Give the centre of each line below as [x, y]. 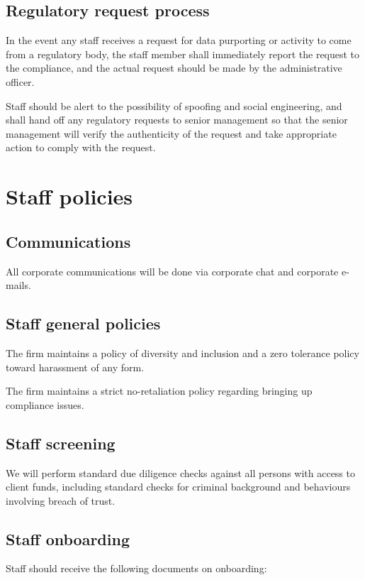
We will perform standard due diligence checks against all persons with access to [180, 472]
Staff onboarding [68, 538]
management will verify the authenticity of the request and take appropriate [171, 133]
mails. [18, 285]
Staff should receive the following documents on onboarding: [136, 568]
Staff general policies [83, 323]
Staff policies [69, 196]
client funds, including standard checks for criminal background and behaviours [178, 487]
